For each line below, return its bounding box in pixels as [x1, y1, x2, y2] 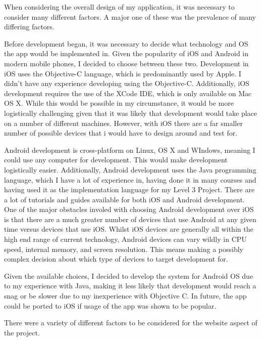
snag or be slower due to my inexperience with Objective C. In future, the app [4, 290, 247, 301]
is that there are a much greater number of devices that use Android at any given [4, 214, 256, 224]
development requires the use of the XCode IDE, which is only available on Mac [4, 88, 252, 98]
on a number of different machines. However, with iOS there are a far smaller [4, 117, 243, 128]
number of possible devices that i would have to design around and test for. [4, 127, 238, 138]
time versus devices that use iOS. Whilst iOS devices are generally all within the [4, 224, 253, 234]
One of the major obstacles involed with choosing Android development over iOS [4, 204, 254, 215]
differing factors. [4, 21, 55, 32]
